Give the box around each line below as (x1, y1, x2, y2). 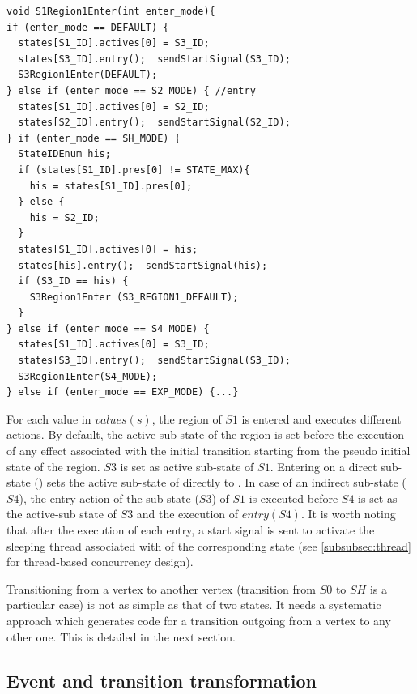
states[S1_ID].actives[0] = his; (18, 243, 198, 255)
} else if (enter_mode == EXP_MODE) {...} (6, 386, 239, 398)
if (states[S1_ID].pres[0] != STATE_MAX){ (18, 164, 250, 176)
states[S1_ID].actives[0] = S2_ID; (18, 100, 210, 113)
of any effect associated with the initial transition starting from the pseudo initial (6, 442, 411, 459)
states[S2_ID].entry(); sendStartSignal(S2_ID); (18, 117, 291, 129)
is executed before (249, 489, 338, 506)
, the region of (151, 410, 222, 427)
